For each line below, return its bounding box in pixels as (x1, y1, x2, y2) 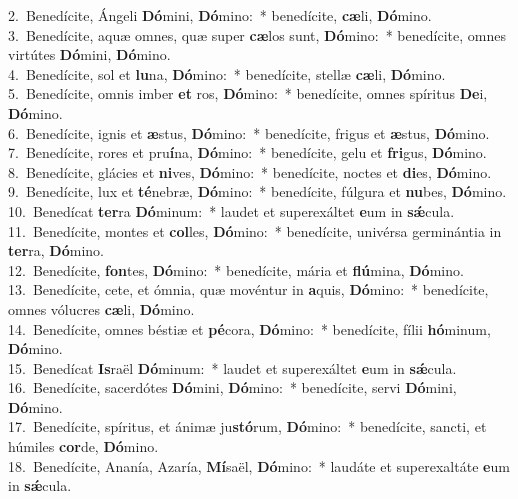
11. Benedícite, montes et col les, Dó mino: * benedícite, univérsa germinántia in (8, 220, 502, 241)
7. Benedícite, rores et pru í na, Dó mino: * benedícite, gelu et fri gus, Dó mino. (8, 142, 487, 163)
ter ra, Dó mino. (8, 240, 104, 261)
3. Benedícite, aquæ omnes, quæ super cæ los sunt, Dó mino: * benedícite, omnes (8, 24, 506, 45)
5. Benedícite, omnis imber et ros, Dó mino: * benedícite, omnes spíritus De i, (8, 83, 488, 104)
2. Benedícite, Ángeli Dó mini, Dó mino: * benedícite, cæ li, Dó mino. (8, 5, 432, 25)
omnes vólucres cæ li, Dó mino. (8, 298, 195, 319)
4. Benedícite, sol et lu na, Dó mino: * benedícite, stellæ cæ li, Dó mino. (8, 63, 446, 84)
